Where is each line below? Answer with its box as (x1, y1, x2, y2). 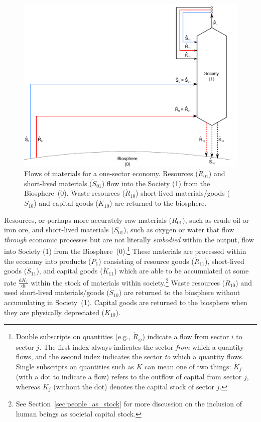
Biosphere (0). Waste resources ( (24, 188, 125, 198)
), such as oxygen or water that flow (123, 224, 234, 235)
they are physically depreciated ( (4, 307, 105, 317)
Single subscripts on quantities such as (16, 361, 134, 371)
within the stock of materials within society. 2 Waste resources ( (31, 275, 225, 288)
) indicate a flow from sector (142, 331, 229, 342)
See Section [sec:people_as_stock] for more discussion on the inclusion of (16, 398, 242, 409)
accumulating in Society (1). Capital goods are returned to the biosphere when (4, 297, 247, 307)
